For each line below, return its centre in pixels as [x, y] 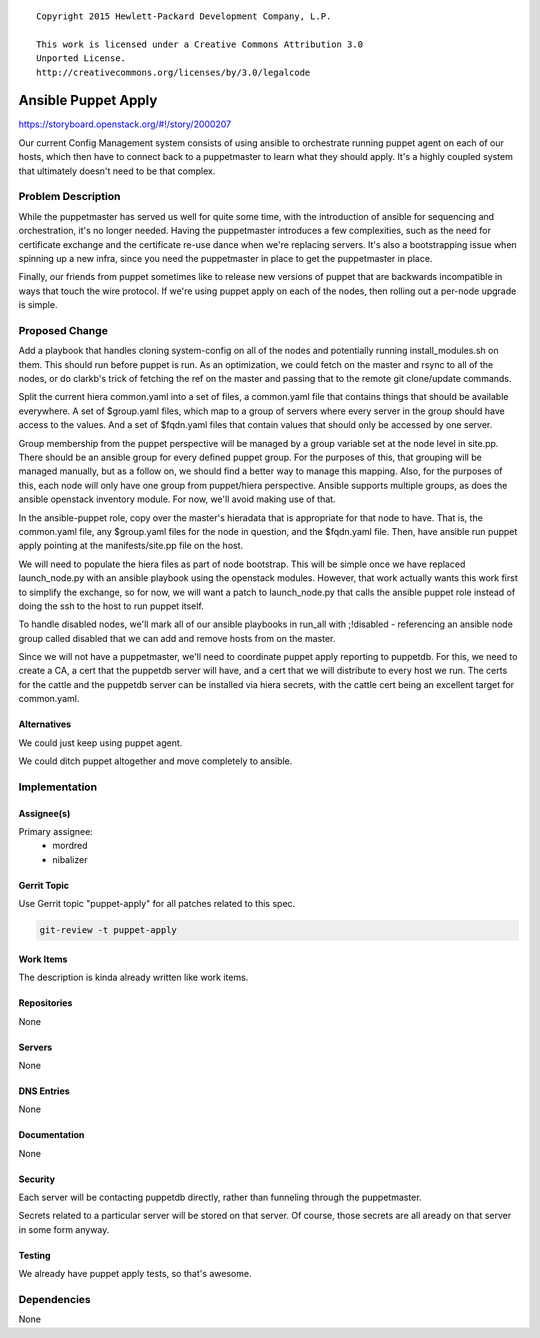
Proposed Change [63, 330]
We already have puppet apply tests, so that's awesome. [135, 1274]
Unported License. [81, 58]
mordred [70, 846]
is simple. [38, 305]
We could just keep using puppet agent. [100, 742]
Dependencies [55, 1300]
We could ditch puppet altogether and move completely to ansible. [155, 761]
